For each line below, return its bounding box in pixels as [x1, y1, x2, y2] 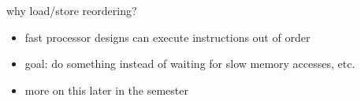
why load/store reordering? [6, 2, 137, 18]
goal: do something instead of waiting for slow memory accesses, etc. [24, 55, 355, 72]
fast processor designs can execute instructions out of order [24, 28, 311, 45]
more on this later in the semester [24, 81, 188, 98]
